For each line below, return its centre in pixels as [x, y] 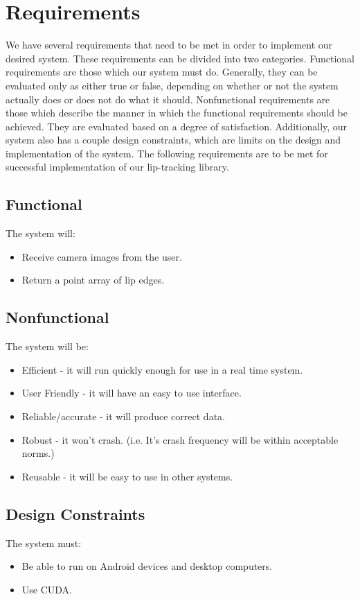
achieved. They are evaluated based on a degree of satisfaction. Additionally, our [177, 126]
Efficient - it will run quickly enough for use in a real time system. [162, 369]
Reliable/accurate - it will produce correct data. [123, 416]
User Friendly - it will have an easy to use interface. [132, 393]
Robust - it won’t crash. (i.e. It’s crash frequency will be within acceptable [180, 439]
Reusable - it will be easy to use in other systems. [127, 476]
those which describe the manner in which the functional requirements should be [177, 113]
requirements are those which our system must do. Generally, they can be [162, 72]
